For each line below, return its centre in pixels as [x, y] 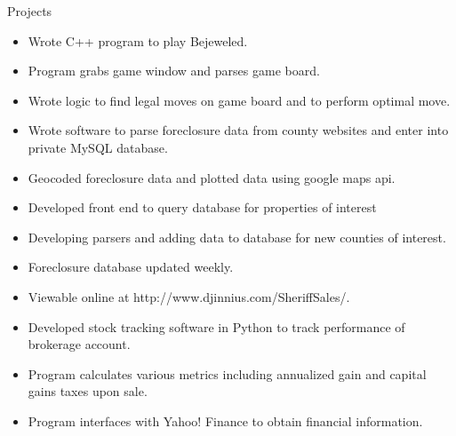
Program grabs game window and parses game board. [174, 71]
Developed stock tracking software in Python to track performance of [216, 326]
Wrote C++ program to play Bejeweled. [138, 40]
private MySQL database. [98, 147]
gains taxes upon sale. [88, 391]
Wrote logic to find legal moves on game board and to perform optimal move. [239, 100]
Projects [30, 11]
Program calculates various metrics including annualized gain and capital [227, 373]
